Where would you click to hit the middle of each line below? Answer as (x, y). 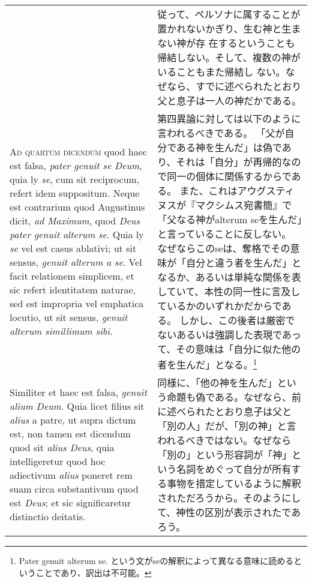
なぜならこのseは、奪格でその (224, 248)
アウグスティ (266, 190)
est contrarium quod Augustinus (77, 207)
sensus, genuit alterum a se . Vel (76, 262)
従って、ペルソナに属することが (229, 14)
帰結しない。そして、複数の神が (229, 57)
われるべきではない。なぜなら (224, 440)
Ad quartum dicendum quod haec (78, 152)
